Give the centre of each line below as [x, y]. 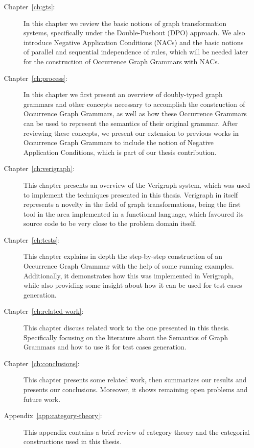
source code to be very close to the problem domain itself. [110, 223]
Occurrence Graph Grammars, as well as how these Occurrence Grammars [135, 113]
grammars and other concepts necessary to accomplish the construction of [134, 104]
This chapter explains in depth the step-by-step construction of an [123, 256]
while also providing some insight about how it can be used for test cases [133, 285]
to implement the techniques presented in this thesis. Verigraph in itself [131, 194]
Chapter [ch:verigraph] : [39, 168]
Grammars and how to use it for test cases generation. [105, 347]
